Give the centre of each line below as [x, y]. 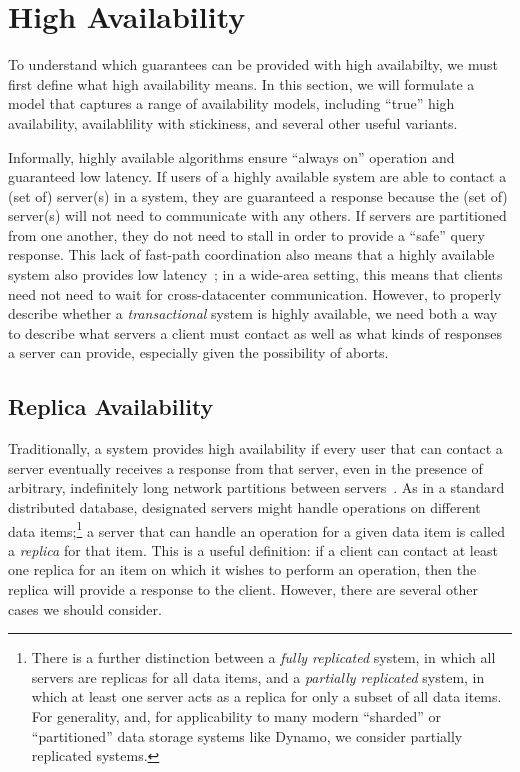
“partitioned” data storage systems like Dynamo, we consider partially [247, 735]
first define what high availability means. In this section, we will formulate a [241, 83]
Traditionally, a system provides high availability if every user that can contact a [255, 448]
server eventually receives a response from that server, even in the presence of [245, 467]
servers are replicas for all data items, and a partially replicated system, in [258, 676]
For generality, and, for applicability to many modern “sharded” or [236, 716]
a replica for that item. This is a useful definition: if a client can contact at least [253, 549]
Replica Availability [111, 406]
